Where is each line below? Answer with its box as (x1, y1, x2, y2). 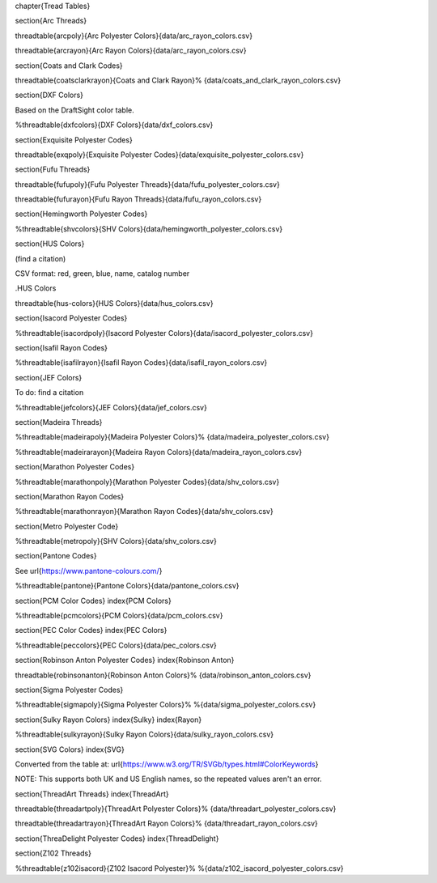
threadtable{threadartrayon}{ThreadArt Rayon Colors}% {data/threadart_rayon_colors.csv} (15, 818, 319, 829)
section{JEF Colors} (15, 372, 83, 382)
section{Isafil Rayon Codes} (15, 342, 108, 352)
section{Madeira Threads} (15, 417, 103, 427)
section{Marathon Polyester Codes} (15, 462, 135, 472)
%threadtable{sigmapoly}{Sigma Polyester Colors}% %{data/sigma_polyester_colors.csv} (15, 700, 316, 710)
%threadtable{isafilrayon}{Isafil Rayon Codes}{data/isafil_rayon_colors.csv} (15, 358, 268, 367)
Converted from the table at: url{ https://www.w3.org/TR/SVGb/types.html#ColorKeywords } (15, 759, 319, 769)
